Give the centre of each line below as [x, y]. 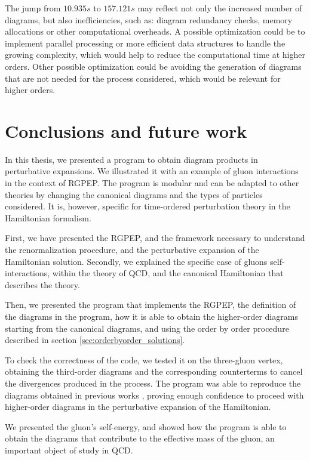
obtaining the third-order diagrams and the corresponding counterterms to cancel [154, 371]
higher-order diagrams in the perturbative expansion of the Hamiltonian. [138, 407]
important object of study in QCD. [69, 450]
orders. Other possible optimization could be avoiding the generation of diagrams [153, 66]
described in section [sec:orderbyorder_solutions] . [95, 340]
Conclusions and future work [126, 130]
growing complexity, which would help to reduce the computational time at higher [155, 55]
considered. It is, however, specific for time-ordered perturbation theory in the [148, 206]
